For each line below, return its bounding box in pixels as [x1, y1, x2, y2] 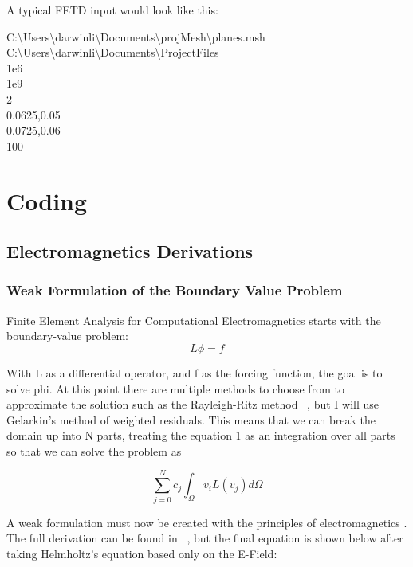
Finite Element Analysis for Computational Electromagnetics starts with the [6, 311, 381, 328]
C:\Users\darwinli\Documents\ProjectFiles [6, 44, 219, 61]
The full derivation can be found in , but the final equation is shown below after [6, 530, 403, 546]
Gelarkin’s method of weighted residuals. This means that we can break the [6, 411, 376, 428]
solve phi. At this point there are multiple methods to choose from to [6, 380, 344, 397]
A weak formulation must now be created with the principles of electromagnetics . [6, 514, 407, 530]
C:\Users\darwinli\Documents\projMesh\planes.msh [6, 28, 265, 45]
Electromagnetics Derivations [6, 239, 254, 264]
